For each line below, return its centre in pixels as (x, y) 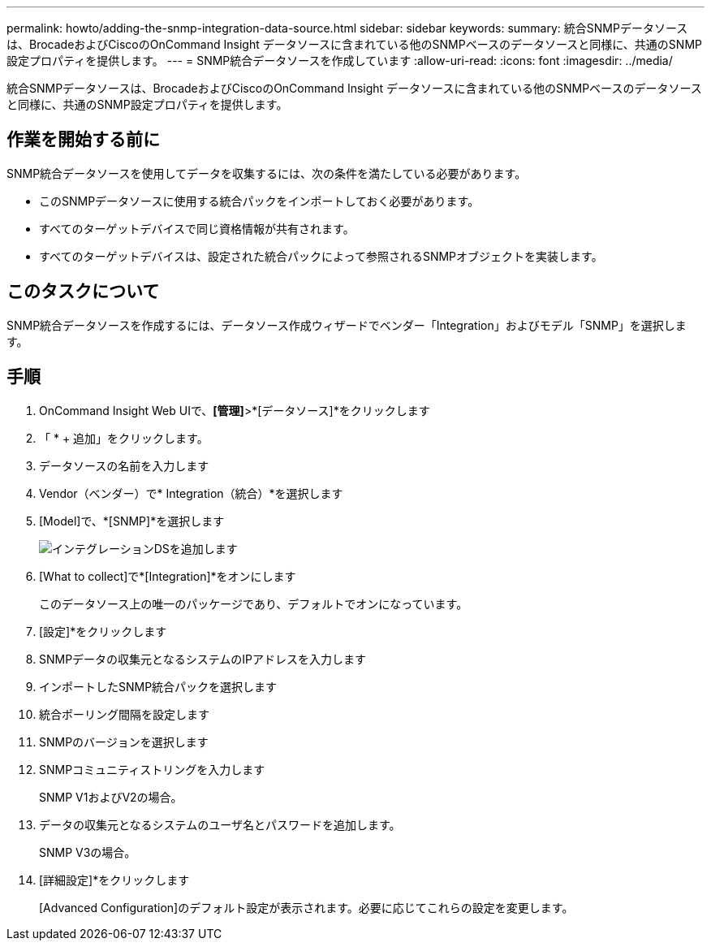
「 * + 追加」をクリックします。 (124, 438)
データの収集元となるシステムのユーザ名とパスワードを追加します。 (220, 824)
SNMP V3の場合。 (88, 852)
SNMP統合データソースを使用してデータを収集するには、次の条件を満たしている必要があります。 (267, 173)
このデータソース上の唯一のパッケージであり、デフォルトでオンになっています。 (254, 603)
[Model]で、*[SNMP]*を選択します (132, 521)
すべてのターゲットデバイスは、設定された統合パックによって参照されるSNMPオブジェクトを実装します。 (321, 256)
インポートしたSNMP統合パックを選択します (158, 686)
